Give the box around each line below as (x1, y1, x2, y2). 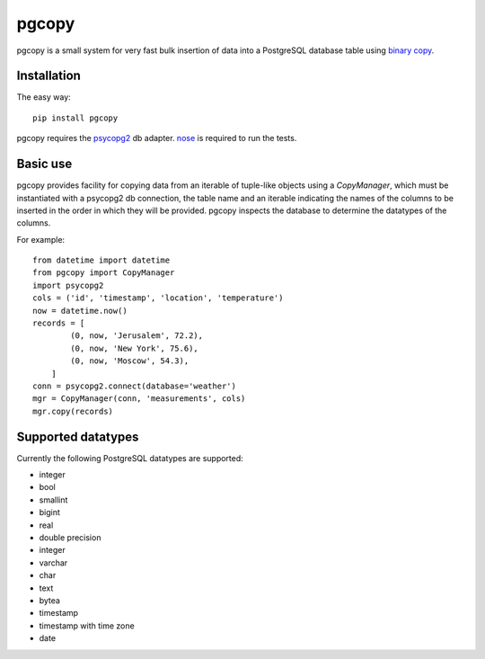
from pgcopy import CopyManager (32, 268, 175, 278)
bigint (39, 507, 60, 518)
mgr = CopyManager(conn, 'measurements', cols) (32, 394, 246, 404)
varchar (39, 557, 68, 568)
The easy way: (16, 92, 71, 102)
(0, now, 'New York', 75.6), (70, 343, 199, 353)
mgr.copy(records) (32, 405, 114, 416)
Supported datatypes (16, 429, 139, 444)
